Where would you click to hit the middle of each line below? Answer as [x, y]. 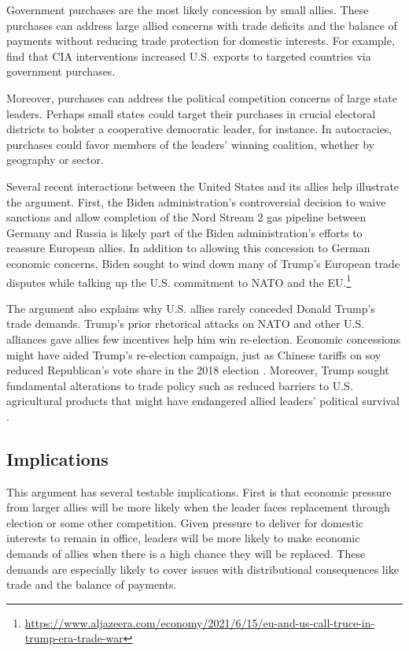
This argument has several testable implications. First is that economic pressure [199, 491]
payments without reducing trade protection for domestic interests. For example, [201, 41]
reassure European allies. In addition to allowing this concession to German [188, 248]
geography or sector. [55, 160]
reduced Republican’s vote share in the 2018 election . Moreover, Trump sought [198, 370]
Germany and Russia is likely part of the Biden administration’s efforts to [184, 232]
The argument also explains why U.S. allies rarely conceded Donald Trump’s [191, 308]
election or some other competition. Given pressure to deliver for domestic [185, 522]
